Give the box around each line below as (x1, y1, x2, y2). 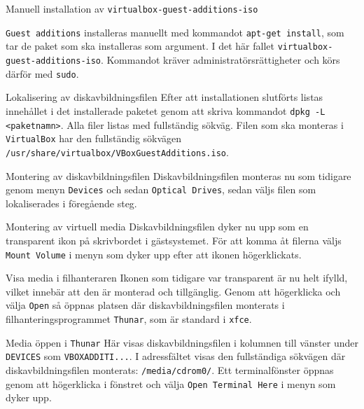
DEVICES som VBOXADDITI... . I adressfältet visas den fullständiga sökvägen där (6, 349, 346, 363)
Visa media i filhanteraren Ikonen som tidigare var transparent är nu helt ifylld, (6, 270, 348, 285)
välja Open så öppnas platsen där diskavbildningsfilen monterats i (6, 298, 285, 312)
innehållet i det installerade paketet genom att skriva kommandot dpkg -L (6, 103, 325, 118)
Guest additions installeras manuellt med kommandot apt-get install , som (6, 25, 344, 39)
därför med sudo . (6, 66, 79, 81)
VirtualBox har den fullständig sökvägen (6, 131, 182, 146)
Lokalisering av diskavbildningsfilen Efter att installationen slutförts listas (6, 90, 323, 104)
